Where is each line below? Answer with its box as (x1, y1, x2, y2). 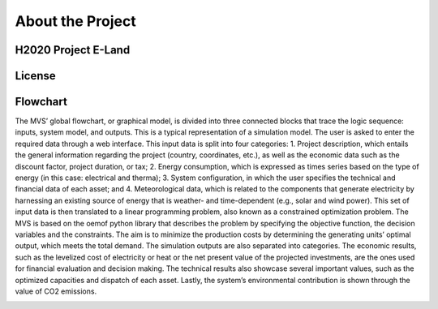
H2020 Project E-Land (15, 43, 131, 57)
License (15, 69, 56, 83)
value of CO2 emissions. (15, 286, 97, 296)
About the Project (15, 12, 137, 30)
